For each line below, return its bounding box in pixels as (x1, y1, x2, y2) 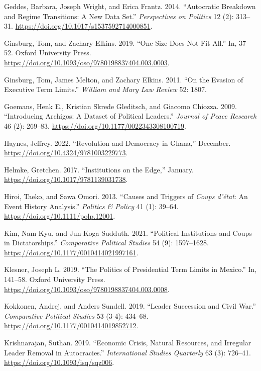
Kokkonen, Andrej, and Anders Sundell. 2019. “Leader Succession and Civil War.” (4, 301, 256, 311)
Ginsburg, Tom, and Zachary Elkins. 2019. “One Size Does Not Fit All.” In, (4, 37, 237, 48)
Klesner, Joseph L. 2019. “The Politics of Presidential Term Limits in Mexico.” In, (4, 264, 257, 274)
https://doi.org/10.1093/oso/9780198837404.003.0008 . (4, 284, 170, 294)
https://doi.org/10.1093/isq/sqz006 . (4, 357, 114, 367)
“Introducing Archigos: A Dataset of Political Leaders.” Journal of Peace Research (4, 111, 257, 121)
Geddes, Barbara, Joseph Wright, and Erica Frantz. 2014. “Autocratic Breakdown (4, 1, 256, 11)
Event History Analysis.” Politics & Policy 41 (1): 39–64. (4, 201, 179, 211)
